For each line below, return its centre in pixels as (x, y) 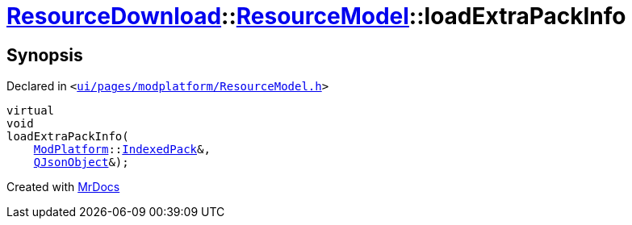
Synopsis (45, 55)
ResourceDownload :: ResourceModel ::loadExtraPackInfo (316, 16)
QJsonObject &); (81, 162)
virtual (31, 111)
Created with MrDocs (63, 187)
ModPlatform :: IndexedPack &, (122, 150)
